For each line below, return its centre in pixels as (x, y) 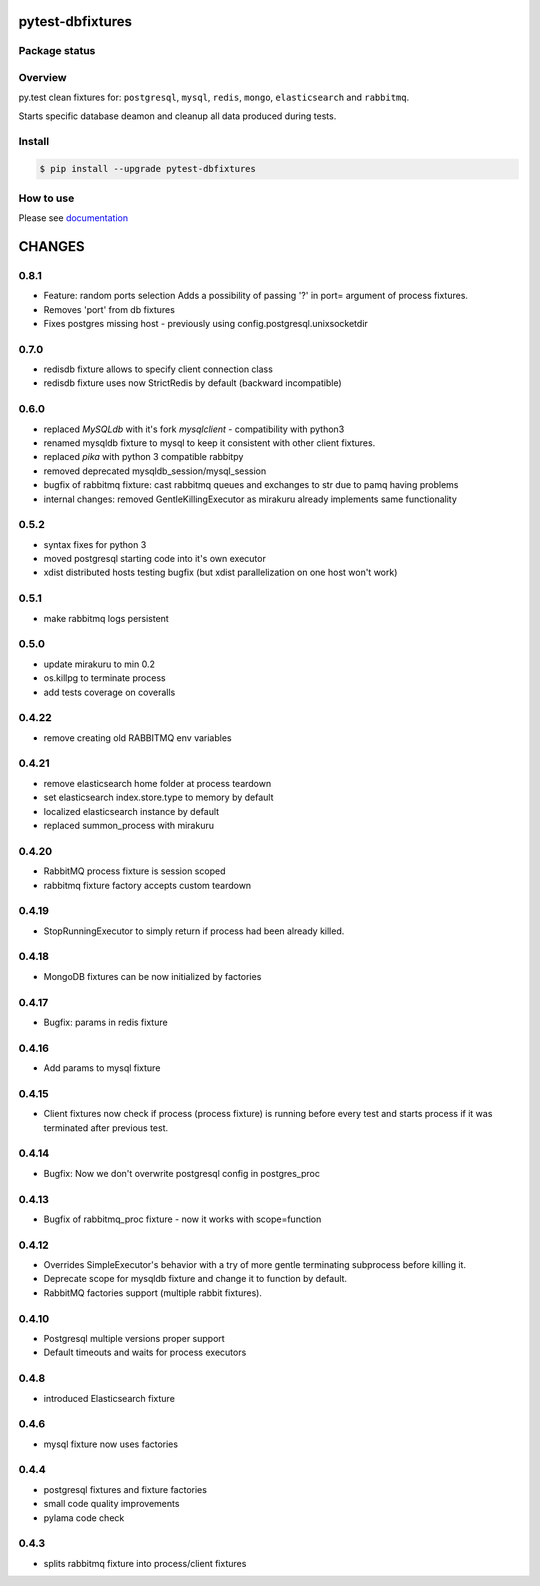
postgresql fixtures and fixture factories (125, 1489)
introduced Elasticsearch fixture (109, 1398)
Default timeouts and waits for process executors (145, 1352)
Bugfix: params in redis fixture (106, 1022)
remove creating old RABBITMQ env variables (137, 737)
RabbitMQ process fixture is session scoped (134, 871)
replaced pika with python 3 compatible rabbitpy (143, 457)
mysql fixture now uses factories (111, 1444)
